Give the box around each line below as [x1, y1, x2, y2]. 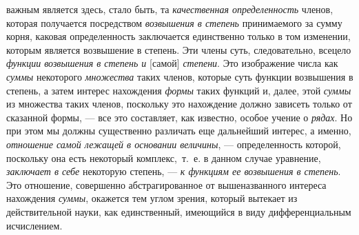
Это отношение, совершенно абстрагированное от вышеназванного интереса [6, 177, 327, 192]
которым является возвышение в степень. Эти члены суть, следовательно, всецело [6, 42, 351, 57]
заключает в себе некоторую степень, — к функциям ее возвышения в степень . [6, 164, 341, 178]
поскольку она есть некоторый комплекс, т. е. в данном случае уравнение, [6, 150, 321, 165]
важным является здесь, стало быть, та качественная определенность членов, [6, 2, 334, 16]
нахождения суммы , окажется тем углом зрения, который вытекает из [6, 191, 298, 205]
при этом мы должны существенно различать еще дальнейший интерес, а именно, [6, 123, 351, 138]
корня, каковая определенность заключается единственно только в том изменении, [6, 29, 351, 43]
